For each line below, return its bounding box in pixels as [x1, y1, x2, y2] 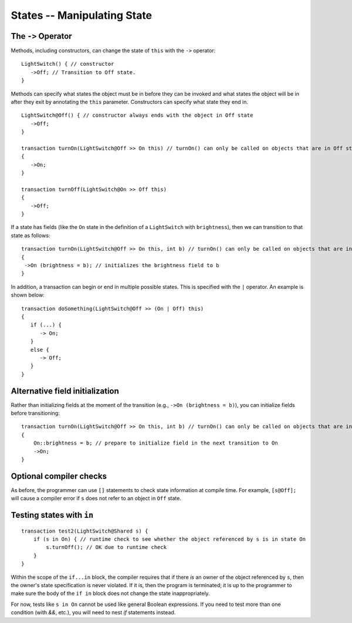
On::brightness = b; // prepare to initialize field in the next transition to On [33, 440, 278, 446]
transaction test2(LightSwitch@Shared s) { [21, 527, 148, 534]
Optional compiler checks [11, 471, 107, 481]
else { [30, 346, 49, 353]
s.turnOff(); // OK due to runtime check [46, 544, 167, 551]
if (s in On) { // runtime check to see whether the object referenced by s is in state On [33, 536, 306, 543]
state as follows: [11, 232, 50, 239]
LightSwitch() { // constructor [21, 60, 114, 68]
